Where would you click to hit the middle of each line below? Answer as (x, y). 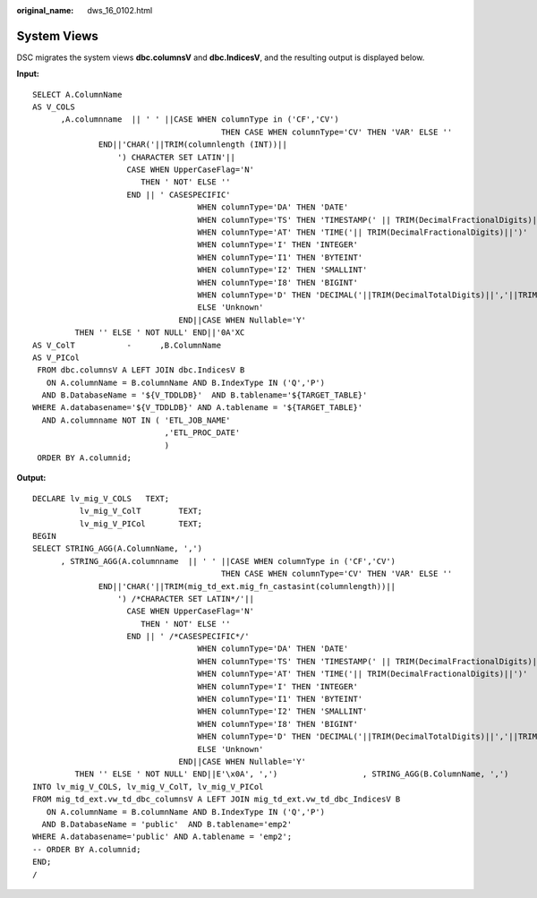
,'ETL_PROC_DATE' (202, 433)
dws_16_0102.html (120, 10)
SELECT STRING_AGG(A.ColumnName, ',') (118, 549)
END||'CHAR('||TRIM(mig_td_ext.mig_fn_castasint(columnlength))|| (247, 586)
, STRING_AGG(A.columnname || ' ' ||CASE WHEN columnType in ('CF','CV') (228, 561)
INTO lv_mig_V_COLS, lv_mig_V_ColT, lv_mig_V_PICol (148, 787)
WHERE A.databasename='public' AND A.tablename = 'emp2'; (162, 837)
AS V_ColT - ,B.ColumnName (127, 345)
